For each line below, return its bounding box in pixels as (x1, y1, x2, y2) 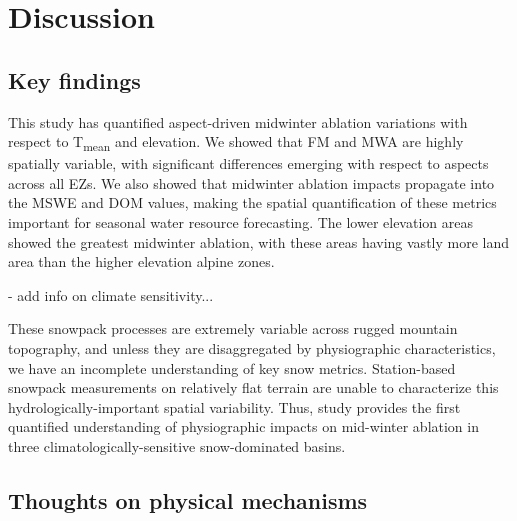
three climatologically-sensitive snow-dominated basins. (8, 436, 346, 457)
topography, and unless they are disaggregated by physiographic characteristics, (8, 338, 496, 359)
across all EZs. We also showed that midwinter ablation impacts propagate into (8, 172, 495, 193)
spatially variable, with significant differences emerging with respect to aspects (8, 153, 489, 174)
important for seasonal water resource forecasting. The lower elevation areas (8, 212, 473, 233)
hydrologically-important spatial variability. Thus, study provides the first (8, 396, 461, 417)
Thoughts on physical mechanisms (8, 485, 368, 515)
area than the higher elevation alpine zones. (8, 251, 275, 272)
